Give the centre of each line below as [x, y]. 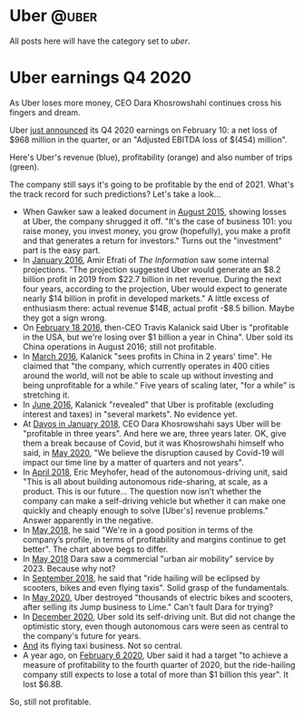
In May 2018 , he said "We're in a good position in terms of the [138, 530]
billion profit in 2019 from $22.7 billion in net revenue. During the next [152, 279]
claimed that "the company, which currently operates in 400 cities [146, 366]
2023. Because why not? [69, 568]
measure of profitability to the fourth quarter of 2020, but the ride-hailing [159, 664]
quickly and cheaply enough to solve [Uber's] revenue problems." [146, 510]
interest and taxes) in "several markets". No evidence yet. [130, 414]
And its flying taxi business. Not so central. [103, 645]
